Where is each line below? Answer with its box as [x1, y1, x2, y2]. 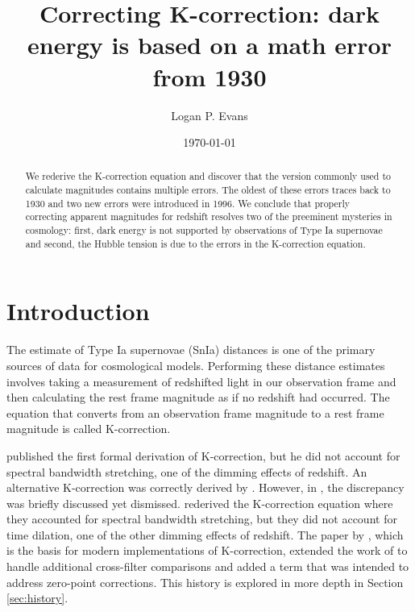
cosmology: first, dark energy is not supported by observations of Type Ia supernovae [25, 223, 383, 237]
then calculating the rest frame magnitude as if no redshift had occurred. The [6, 389, 390, 406]
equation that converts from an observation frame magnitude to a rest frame [6, 404, 384, 421]
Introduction [6, 294, 150, 327]
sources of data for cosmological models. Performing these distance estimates [6, 356, 385, 373]
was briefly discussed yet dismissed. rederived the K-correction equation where [6, 494, 393, 511]
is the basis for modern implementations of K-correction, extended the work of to [6, 542, 408, 559]
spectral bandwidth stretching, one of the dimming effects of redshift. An [6, 463, 367, 480]
